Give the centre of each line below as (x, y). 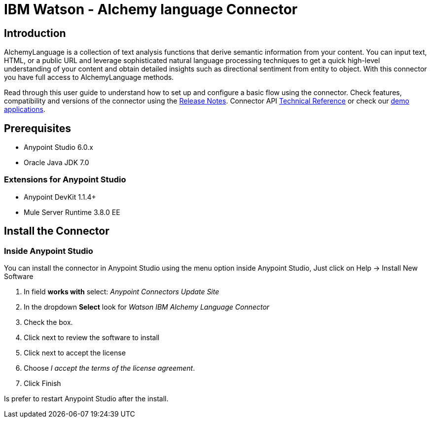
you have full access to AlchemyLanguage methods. (89, 77)
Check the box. (48, 322)
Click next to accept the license (75, 352)
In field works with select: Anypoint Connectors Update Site (122, 291)
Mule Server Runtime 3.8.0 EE (72, 212)
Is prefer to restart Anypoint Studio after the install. (86, 398)
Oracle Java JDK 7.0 (56, 163)
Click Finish (42, 383)
